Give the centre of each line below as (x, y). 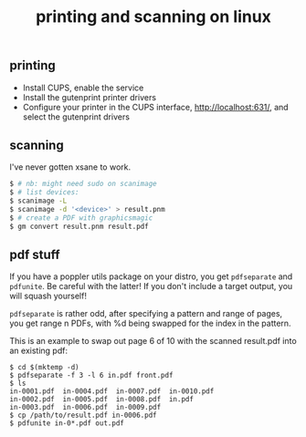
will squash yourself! (48, 296)
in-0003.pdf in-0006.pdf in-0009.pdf (85, 408)
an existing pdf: (39, 351)
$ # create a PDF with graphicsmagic (81, 218)
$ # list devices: (44, 192)
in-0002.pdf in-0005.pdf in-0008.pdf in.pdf (102, 400)
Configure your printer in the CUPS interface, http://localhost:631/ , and (156, 107)
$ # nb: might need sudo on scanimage (83, 184)
